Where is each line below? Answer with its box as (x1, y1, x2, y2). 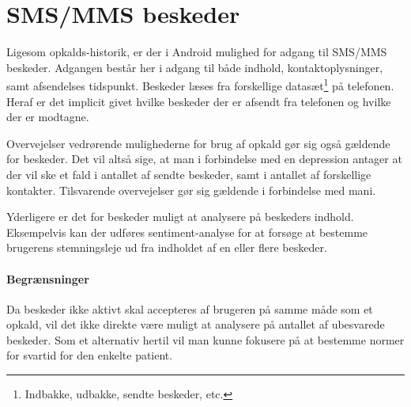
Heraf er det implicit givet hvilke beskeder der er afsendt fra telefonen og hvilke (6, 93, 391, 109)
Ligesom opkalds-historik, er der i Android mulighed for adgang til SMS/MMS (6, 44, 387, 60)
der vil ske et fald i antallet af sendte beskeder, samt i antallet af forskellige (6, 165, 371, 182)
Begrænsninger (6, 270, 89, 287)
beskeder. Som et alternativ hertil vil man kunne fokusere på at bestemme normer (6, 331, 405, 348)
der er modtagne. (6, 108, 89, 125)
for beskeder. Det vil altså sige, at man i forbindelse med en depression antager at (6, 150, 402, 167)
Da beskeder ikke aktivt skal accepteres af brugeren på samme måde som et (6, 300, 373, 317)
